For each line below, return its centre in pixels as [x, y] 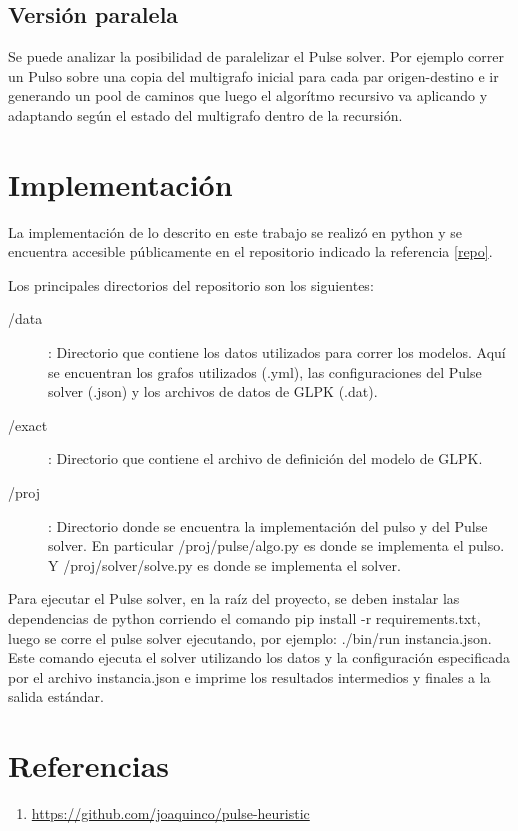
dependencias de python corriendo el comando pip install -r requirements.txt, [244, 618]
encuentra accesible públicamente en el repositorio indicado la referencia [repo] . [250, 251]
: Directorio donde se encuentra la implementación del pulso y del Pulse [268, 525]
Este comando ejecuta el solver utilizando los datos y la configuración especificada [259, 657]
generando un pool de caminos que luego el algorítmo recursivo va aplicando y [248, 95]
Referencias [89, 765]
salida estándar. [56, 696]
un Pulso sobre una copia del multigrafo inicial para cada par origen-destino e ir [253, 75]
